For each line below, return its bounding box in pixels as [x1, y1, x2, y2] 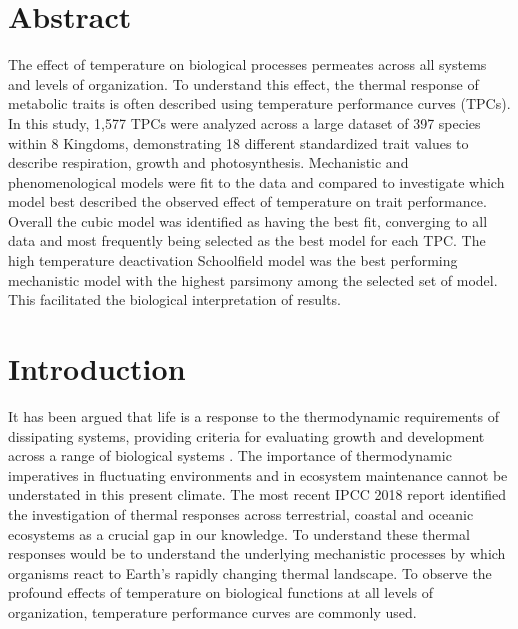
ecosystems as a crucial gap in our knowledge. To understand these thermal [8, 523, 470, 544]
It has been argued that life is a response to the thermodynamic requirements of [8, 405, 499, 426]
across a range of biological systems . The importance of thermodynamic [8, 445, 452, 466]
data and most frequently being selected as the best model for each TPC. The [8, 230, 486, 251]
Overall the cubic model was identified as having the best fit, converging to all [8, 210, 488, 231]
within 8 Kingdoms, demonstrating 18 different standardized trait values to [8, 132, 469, 153]
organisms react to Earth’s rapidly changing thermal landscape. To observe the [8, 562, 492, 583]
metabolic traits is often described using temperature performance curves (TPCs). [8, 93, 511, 114]
